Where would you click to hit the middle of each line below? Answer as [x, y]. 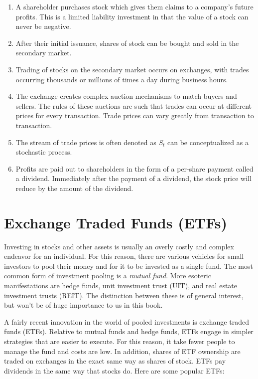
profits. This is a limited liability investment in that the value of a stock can [132, 16]
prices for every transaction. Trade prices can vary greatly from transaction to [135, 115]
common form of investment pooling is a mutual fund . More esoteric [108, 276]
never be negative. [43, 26]
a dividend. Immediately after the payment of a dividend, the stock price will [133, 178]
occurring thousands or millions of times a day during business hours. [122, 79]
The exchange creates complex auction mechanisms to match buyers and [126, 96]
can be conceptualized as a [208, 142]
